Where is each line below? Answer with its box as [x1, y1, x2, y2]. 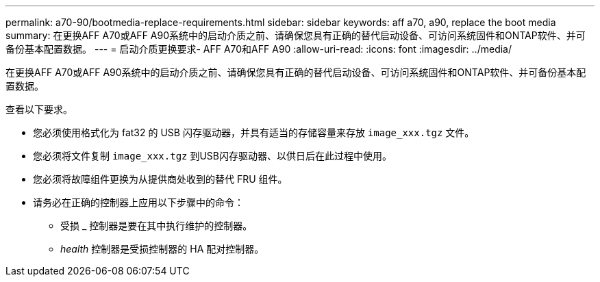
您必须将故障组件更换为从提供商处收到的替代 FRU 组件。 [33, 173, 288, 185]
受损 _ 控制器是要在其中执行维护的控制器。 [60, 220, 253, 231]
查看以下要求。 [5, 103, 73, 115]
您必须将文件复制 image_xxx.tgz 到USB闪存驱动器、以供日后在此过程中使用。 [33, 150, 392, 162]
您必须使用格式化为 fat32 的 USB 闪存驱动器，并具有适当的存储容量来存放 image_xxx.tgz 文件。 [33, 127, 475, 138]
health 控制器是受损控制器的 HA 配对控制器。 [60, 243, 264, 255]
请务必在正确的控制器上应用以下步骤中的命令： [33, 196, 244, 208]
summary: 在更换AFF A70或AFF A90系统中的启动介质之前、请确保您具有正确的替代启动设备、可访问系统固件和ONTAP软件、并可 [5, 29, 586, 41]
